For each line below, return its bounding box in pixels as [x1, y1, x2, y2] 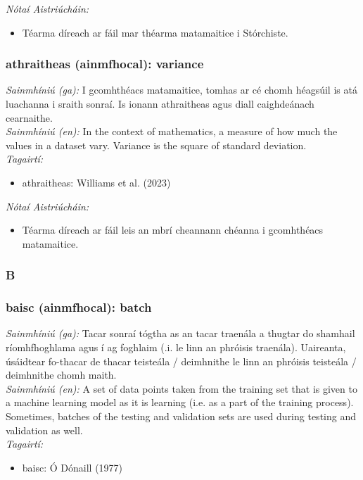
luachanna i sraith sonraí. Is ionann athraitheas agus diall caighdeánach [6, 96, 314, 110]
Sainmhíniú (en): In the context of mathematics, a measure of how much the [6, 124, 338, 139]
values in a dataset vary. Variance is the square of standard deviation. [6, 137, 307, 152]
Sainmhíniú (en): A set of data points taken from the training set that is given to [6, 381, 357, 396]
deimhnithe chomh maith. [6, 367, 117, 382]
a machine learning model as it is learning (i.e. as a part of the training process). [6, 395, 354, 410]
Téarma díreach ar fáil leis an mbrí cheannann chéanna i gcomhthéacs [22, 222, 324, 237]
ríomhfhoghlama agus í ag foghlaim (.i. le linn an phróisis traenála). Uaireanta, [6, 340, 346, 354]
